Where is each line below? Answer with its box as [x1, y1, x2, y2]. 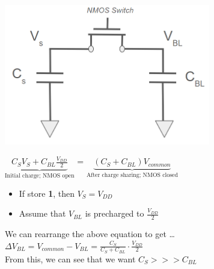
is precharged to [85, 207, 144, 220]
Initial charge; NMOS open [5, 172, 75, 179]
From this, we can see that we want [5, 252, 136, 265]
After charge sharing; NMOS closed [86, 172, 178, 179]
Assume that [19, 207, 66, 220]
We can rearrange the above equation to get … [5, 227, 175, 240]
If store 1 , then [19, 187, 75, 199]
